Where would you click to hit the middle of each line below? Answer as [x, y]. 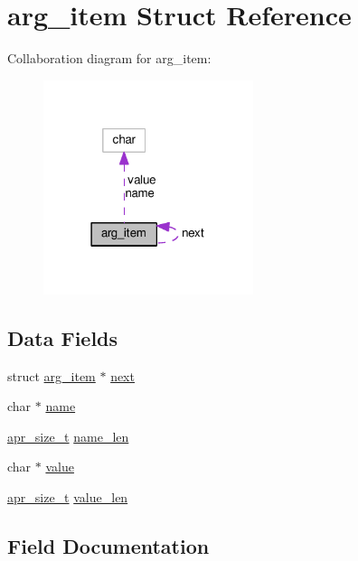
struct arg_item [52, 375]
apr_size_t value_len [68, 497]
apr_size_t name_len [68, 436]
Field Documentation [108, 545]
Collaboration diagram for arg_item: [109, 58]
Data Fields [63, 337]
